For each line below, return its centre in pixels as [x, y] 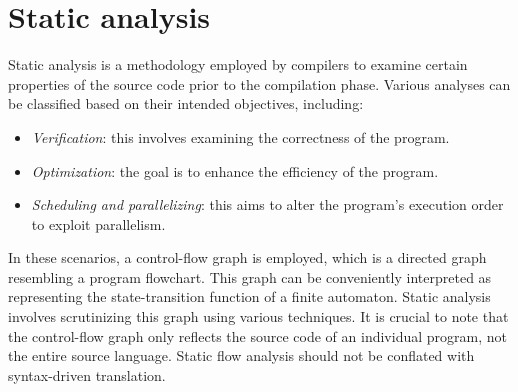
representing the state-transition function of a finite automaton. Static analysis [249, 296]
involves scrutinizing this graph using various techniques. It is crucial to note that [258, 316]
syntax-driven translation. [87, 374]
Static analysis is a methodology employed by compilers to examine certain [238, 64]
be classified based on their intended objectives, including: [186, 103]
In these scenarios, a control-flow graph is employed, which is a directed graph [247, 257]
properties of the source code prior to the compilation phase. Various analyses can [259, 83]
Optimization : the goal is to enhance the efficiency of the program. [235, 170]
